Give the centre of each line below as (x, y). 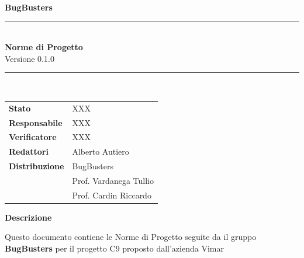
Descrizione (28, 217)
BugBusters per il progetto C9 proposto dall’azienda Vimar (114, 248)
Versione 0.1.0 (30, 58)
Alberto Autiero (101, 151)
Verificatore (33, 137)
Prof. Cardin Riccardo (112, 195)
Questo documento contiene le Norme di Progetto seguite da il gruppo (131, 237)
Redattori (29, 151)
